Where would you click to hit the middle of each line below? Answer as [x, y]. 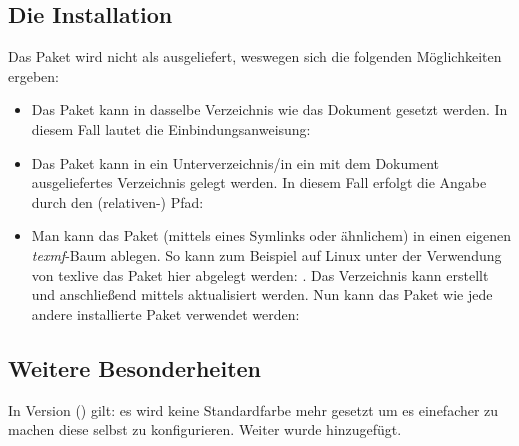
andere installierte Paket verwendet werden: [165, 313]
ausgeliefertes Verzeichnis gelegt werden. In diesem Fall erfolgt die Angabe [259, 182]
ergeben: [33, 75]
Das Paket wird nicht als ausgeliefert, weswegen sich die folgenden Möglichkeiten [255, 56]
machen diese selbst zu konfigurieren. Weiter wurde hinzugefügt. [205, 429]
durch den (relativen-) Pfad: [117, 201]
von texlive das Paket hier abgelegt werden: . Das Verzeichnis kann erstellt [260, 274]
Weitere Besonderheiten [135, 367]
